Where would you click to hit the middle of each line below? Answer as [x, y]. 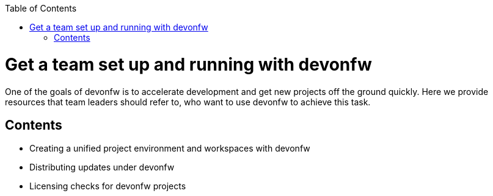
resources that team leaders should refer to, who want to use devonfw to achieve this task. [188, 102]
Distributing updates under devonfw [102, 167]
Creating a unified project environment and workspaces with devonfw [170, 149]
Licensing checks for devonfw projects [108, 186]
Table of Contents [41, 8]
